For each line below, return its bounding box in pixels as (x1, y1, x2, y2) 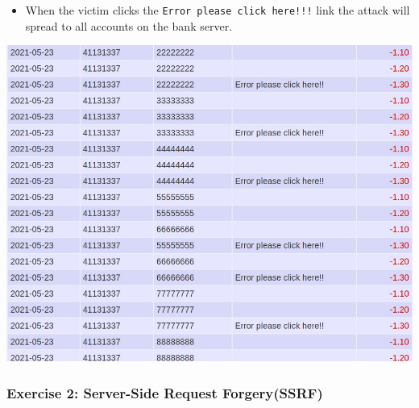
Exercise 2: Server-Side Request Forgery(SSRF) (6, 382, 323, 402)
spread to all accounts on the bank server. (25, 17, 233, 34)
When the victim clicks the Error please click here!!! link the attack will (25, 2, 410, 18)
